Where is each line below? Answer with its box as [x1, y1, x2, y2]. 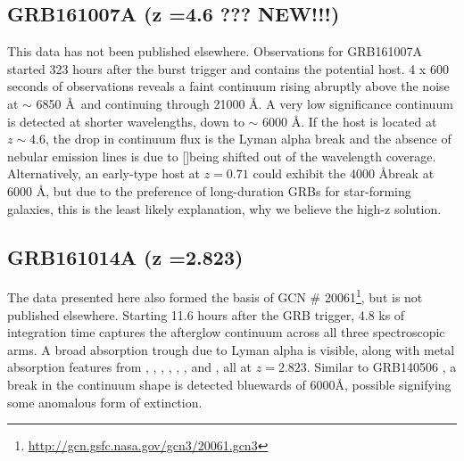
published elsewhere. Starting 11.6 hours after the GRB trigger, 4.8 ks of [7, 305, 405, 324]
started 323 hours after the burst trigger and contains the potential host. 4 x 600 [7, 59, 449, 78]
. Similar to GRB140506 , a [306, 358, 457, 376]
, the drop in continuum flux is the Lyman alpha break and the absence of [46, 129, 452, 148]
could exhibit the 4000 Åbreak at [253, 164, 435, 183]
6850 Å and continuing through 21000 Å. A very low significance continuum [36, 94, 453, 112]
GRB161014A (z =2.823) [7, 243, 244, 270]
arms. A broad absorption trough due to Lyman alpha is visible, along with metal [7, 340, 455, 358]
